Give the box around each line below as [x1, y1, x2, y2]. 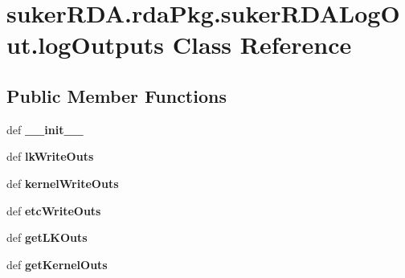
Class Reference [172, 28, 352, 61]
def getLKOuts [6, 229, 88, 246]
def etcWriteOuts [6, 202, 101, 219]
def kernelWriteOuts [6, 174, 119, 191]
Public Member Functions [6, 83, 227, 108]
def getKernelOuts [6, 256, 108, 272]
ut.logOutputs [6, 28, 165, 61]
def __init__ [6, 121, 84, 137]
